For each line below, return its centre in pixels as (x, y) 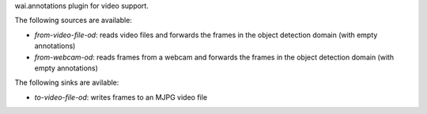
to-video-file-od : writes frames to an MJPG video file (121, 97)
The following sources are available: (73, 21)
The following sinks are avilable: (67, 82)
